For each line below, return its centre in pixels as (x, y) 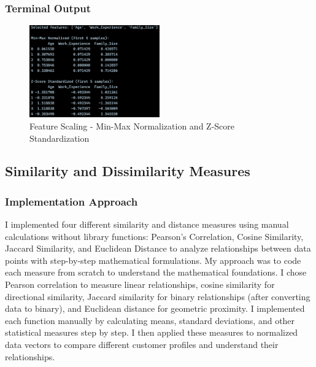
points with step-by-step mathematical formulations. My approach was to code (153, 260)
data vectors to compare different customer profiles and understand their (142, 345)
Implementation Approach (71, 201)
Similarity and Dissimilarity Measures (128, 171)
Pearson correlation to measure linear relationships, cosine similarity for (140, 284)
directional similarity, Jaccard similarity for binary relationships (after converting (158, 296)
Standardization (60, 138)
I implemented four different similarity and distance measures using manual (147, 224)
